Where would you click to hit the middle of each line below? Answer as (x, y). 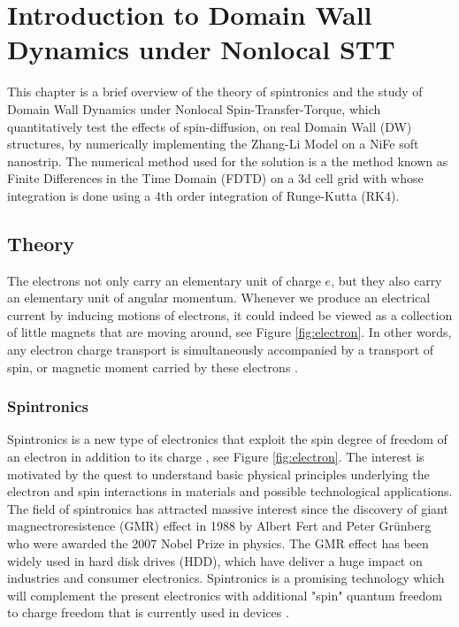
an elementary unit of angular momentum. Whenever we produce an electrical (219, 298)
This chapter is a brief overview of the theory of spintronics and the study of (215, 92)
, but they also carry (386, 280)
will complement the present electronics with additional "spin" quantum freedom (225, 595)
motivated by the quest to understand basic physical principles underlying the (218, 474)
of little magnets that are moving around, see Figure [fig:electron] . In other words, (229, 332)
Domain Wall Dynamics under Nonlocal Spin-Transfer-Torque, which (194, 108)
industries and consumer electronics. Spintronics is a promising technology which (226, 578)
